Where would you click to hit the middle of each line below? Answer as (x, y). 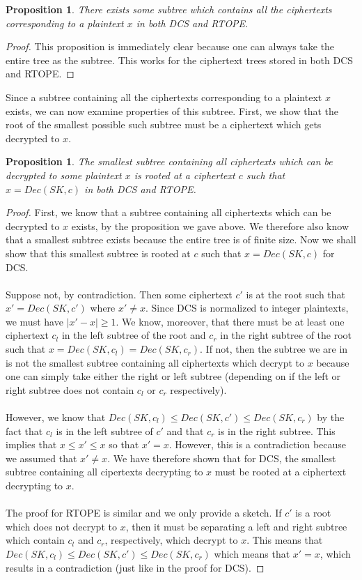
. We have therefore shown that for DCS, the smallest (222, 458)
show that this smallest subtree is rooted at (98, 253)
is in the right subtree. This (277, 430)
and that (185, 430)
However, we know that (56, 417)
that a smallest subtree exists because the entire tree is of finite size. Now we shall (181, 239)
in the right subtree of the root (286, 335)
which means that (252, 553)
